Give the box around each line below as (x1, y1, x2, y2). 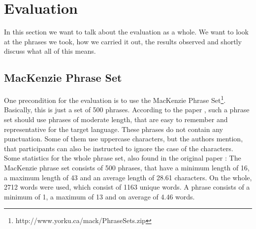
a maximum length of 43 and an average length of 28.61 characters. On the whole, (4, 172, 252, 182)
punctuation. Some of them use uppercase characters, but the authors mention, (4, 133, 243, 144)
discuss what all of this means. (4, 46, 96, 56)
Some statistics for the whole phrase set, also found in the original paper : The (4, 153, 241, 163)
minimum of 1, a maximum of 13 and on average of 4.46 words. (4, 191, 195, 201)
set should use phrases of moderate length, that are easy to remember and (4, 114, 228, 124)
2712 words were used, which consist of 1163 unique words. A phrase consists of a (4, 182, 250, 192)
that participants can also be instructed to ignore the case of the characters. (4, 143, 233, 153)
